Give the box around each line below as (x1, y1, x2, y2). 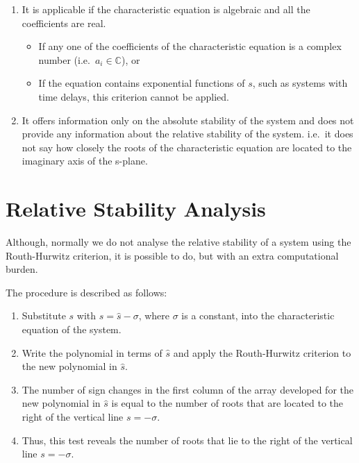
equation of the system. (22, 322, 122, 337)
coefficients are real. (22, 15, 106, 30)
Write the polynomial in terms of (22, 345, 162, 360)
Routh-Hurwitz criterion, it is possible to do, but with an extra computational (6, 248, 339, 262)
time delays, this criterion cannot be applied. (38, 89, 230, 103)
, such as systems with (252, 76, 348, 90)
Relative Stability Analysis (6, 194, 266, 223)
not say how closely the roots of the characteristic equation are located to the (22, 140, 352, 154)
